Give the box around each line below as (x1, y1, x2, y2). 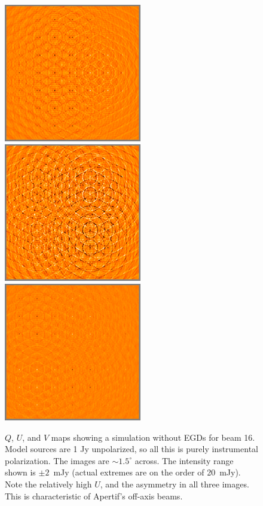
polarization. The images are (5, 454, 109, 466)
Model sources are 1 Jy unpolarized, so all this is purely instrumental (5, 443, 258, 455)
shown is (5, 466, 36, 478)
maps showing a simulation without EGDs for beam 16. (51, 431, 255, 443)
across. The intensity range (134, 454, 234, 466)
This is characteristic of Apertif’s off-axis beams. (5, 489, 183, 502)
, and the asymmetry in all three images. (100, 478, 249, 490)
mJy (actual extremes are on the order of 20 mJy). (53, 466, 241, 478)
